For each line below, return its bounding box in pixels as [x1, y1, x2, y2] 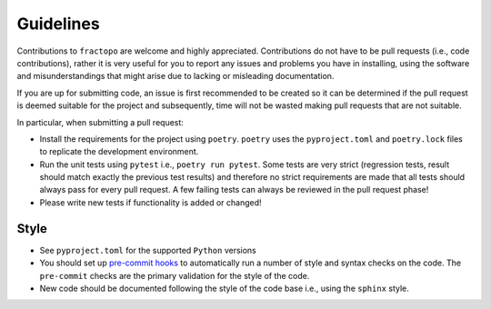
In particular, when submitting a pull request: [16, 116, 184, 127]
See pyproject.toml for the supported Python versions [39, 244, 256, 255]
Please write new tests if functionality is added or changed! [39, 196, 263, 208]
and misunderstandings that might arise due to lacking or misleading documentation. [16, 71, 335, 82]
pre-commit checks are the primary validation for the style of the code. [39, 270, 310, 281]
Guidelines [16, 14, 100, 34]
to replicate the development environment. [39, 146, 199, 157]
